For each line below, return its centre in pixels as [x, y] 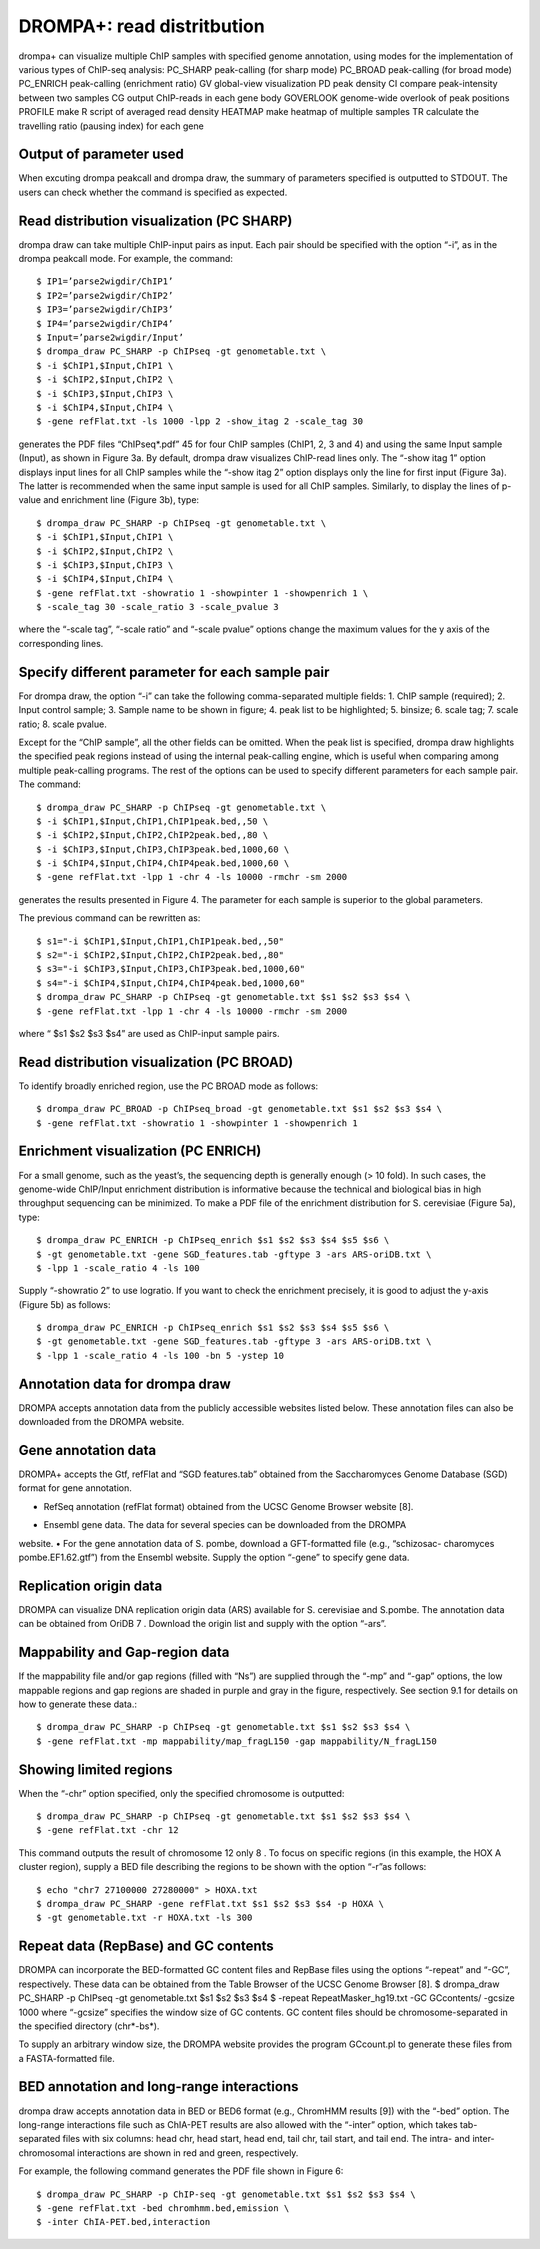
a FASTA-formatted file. [66, 2058]
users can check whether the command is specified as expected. [153, 192]
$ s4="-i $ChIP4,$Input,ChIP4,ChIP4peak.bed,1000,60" [170, 983]
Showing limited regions [95, 1769]
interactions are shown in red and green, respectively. [187, 2152]
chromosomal [46, 2152]
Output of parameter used [101, 154]
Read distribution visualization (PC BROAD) [156, 1061]
